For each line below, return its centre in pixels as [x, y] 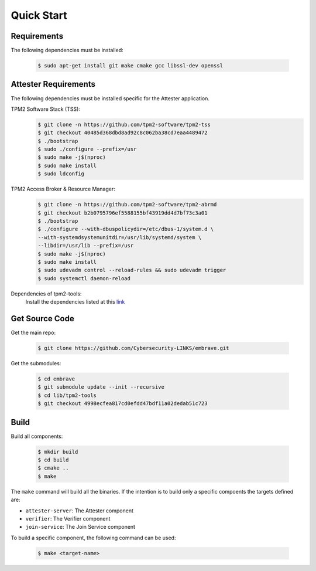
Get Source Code [42, 319]
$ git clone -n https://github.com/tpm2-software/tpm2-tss [124, 124]
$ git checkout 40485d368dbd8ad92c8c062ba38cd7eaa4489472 [123, 133]
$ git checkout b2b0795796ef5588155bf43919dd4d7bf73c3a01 [123, 213]
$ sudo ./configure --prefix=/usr [87, 149]
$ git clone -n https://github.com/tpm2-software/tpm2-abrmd [127, 205]
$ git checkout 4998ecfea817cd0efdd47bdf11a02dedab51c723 [123, 404]
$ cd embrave [56, 379]
